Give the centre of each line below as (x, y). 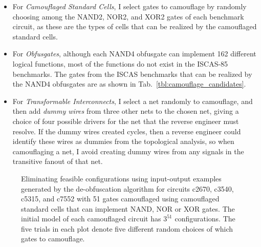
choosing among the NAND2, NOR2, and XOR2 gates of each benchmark (128, 16)
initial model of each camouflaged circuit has (91, 219)
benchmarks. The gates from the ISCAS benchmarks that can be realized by (132, 74)
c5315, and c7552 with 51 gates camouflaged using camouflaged (120, 199)
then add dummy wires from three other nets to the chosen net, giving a (126, 111)
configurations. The (205, 219)
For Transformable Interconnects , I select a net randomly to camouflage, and (133, 101)
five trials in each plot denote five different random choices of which (127, 228)
